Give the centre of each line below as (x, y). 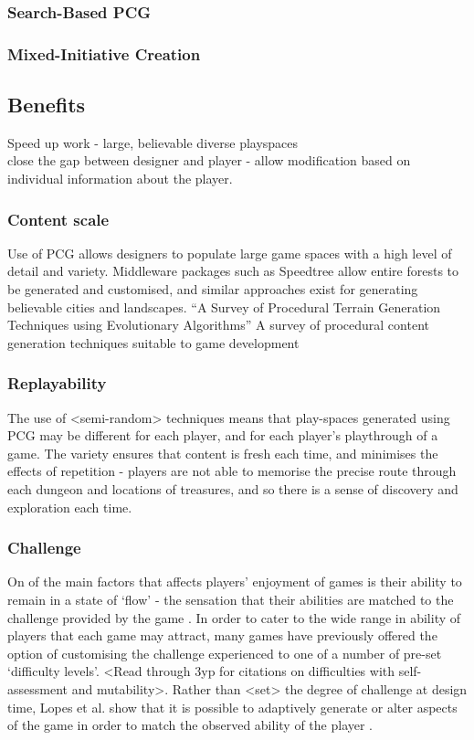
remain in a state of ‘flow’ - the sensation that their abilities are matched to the (231, 600)
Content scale (58, 219)
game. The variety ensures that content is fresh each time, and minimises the (223, 453)
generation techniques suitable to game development (153, 342)
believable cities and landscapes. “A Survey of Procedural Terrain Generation (224, 307)
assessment (37, 689)
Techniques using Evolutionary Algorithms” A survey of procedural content (218, 325)
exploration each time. (70, 507)
